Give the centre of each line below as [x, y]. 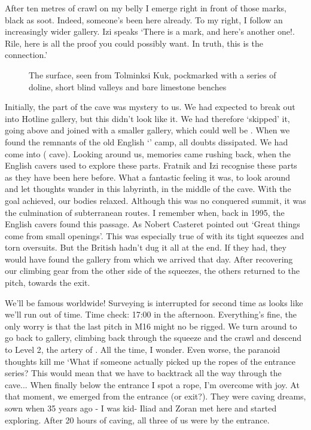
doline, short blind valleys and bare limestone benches [128, 86]
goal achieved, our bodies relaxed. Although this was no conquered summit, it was [155, 200]
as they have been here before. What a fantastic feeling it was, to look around [148, 177]
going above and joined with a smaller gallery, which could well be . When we [147, 130]
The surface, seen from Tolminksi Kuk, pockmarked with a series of [153, 74]
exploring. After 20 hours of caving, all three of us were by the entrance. [137, 420]
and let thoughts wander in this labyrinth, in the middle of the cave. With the [148, 189]
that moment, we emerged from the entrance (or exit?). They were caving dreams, [155, 396]
